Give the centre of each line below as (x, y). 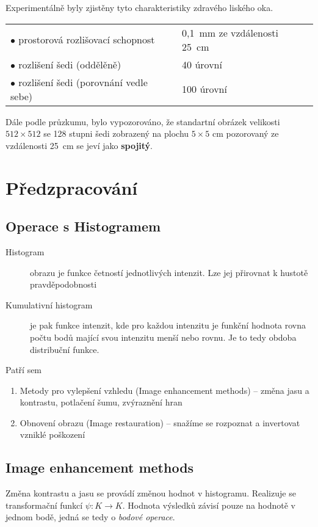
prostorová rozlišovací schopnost (87, 40)
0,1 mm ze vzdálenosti (230, 32)
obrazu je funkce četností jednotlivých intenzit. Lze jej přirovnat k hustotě (169, 272)
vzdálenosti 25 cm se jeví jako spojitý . (79, 145)
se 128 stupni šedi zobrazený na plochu (116, 133)
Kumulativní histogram (49, 304)
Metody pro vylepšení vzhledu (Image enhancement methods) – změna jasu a (164, 390)
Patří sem (24, 370)
